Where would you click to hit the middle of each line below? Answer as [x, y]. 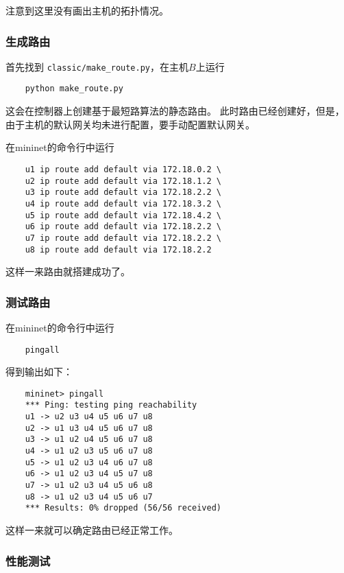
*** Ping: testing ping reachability [111, 405]
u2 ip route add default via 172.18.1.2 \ [123, 181]
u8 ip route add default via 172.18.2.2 [118, 249]
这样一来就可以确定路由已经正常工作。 [92, 530]
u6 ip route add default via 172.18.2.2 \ [123, 227]
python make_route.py [74, 89]
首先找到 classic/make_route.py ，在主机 [97, 66]
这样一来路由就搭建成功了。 [68, 271]
